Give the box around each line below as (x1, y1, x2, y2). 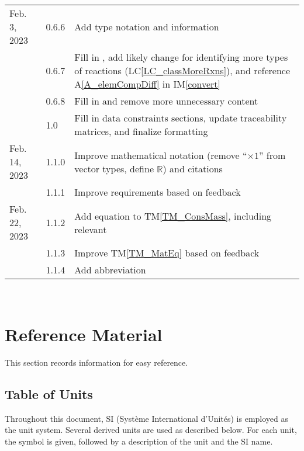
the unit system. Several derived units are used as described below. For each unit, (5, 424, 297, 436)
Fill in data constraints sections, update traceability (74, 111, 287, 124)
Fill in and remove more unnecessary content (74, 94, 258, 107)
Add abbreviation (74, 263, 146, 276)
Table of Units (5, 384, 93, 403)
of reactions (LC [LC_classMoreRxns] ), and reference (74, 64, 291, 77)
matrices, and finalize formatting (74, 124, 208, 138)
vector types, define (74, 161, 154, 175)
